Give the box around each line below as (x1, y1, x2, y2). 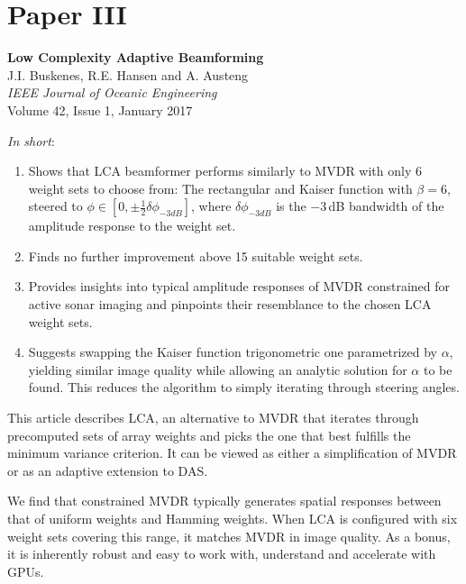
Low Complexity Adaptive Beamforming (7, 48, 264, 67)
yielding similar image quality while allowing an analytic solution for (28, 360, 407, 379)
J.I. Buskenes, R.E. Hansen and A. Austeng (7, 65, 249, 84)
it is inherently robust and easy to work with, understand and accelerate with (7, 544, 436, 563)
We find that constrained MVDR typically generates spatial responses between (7, 491, 442, 510)
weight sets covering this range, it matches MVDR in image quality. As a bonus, (7, 526, 451, 545)
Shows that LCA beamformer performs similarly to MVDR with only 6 (28, 161, 422, 180)
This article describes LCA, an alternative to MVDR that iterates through (7, 408, 419, 427)
